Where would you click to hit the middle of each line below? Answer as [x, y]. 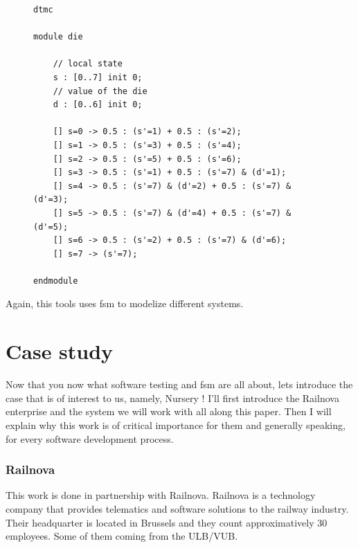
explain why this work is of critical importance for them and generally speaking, [176, 424]
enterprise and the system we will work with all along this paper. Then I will [169, 411]
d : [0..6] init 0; [98, 105]
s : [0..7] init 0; [98, 77]
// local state [88, 64]
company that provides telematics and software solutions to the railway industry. [177, 508]
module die [58, 37]
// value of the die [100, 91]
